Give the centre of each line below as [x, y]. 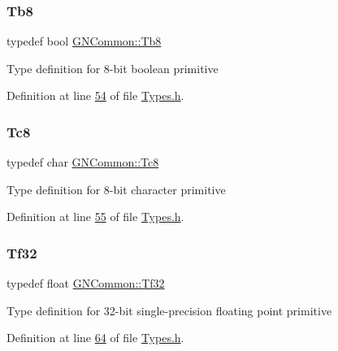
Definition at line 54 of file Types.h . [95, 95]
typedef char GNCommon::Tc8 [83, 162]
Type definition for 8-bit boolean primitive [113, 68]
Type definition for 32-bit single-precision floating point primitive [169, 310]
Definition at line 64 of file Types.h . [95, 338]
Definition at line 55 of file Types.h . [95, 217]
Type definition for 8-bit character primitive [116, 189]
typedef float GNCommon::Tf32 [86, 283]
